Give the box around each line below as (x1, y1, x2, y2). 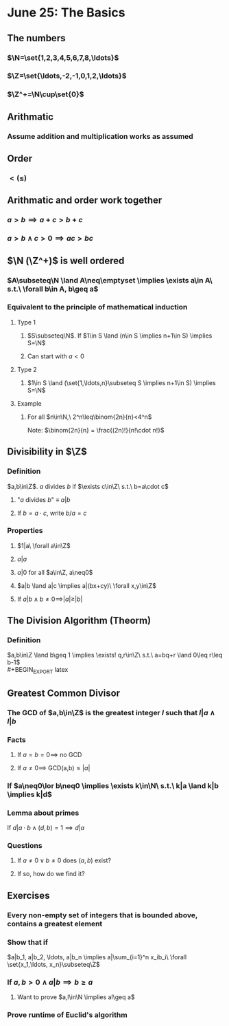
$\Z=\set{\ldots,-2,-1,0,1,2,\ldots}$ (7, 71, 127, 80)
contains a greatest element (7, 919, 103, 928)
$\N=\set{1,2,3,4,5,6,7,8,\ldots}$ (7, 53, 119, 63)
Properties (7, 526, 43, 536)
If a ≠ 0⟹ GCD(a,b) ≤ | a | (16, 763, 91, 772)
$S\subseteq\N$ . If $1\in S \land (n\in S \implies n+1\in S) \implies (27, 331, 213, 340)
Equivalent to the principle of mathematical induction (7, 303, 188, 312)
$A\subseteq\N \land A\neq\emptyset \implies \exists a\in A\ (7, 275, 213, 285)
